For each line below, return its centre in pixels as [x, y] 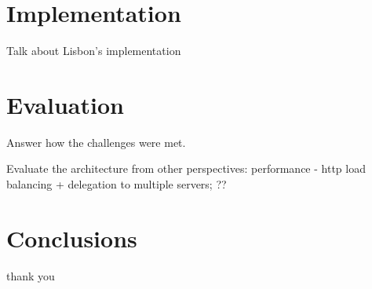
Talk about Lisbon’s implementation [94, 51]
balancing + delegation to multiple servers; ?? [117, 184]
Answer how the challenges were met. [96, 142]
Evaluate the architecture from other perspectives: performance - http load [186, 168]
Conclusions [72, 238]
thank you [31, 275]
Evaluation [65, 104]
